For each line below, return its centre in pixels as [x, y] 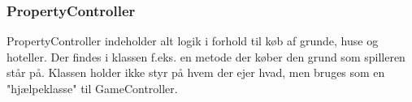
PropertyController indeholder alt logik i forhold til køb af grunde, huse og [193, 41]
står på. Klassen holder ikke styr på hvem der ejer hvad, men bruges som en [196, 72]
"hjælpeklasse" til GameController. [92, 88]
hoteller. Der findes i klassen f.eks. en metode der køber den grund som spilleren [206, 56]
